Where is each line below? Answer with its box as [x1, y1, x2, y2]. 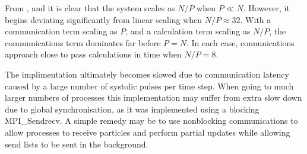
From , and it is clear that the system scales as [5, 2, 175, 14]
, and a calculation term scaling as [125, 25, 251, 37]
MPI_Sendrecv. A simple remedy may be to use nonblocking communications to [5, 114, 298, 127]
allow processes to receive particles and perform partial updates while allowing [5, 126, 290, 138]
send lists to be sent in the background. [5, 137, 148, 150]
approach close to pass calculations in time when [5, 48, 182, 60]
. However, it [243, 2, 290, 14]
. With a [240, 13, 271, 25]
